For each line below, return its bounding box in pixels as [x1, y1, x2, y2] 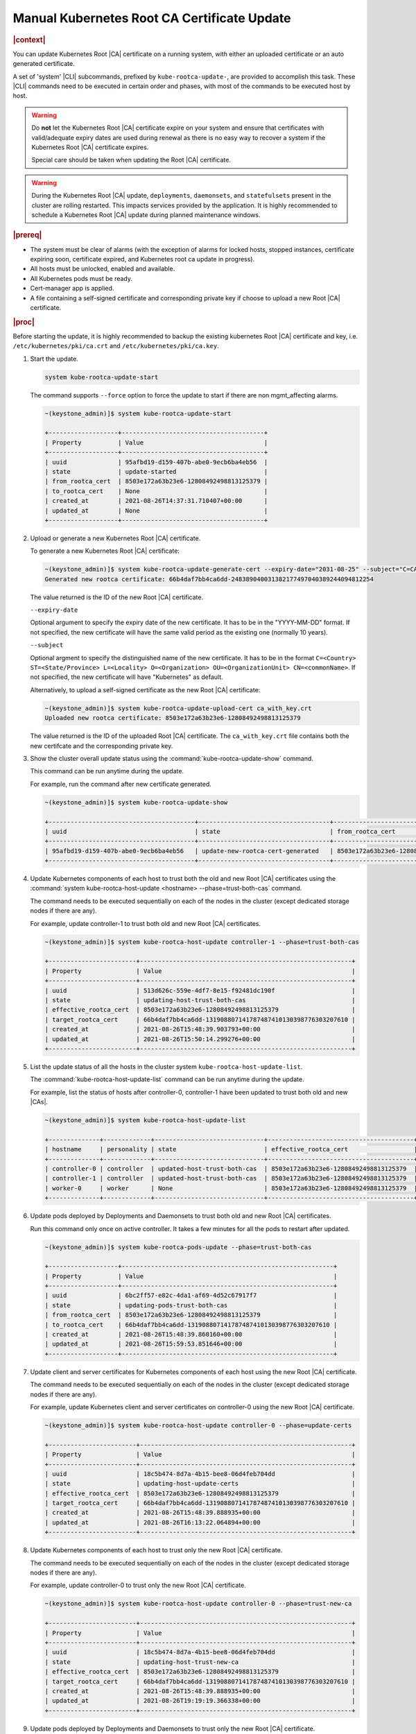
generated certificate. [12, 60, 76, 68]
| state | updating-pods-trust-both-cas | [44, 1301, 338, 1309]
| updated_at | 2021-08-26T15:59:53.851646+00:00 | [44, 1340, 338, 1348]
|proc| [12, 317, 35, 327]
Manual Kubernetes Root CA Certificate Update [12, 10, 291, 26]
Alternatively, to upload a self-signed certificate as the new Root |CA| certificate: [30, 685, 261, 694]
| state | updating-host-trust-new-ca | [44, 1658, 356, 1666]
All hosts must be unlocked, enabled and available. [30, 264, 175, 273]
